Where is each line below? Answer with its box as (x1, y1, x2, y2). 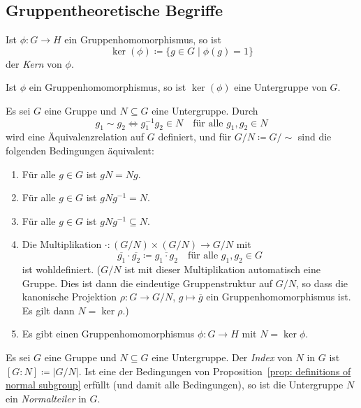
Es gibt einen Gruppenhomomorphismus (22, 326, 195, 341)
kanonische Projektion (22, 289, 117, 304)
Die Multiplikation (22, 237, 102, 252)
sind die (297, 129, 332, 144)
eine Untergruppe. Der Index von (152, 350, 293, 364)
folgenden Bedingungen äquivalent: (6, 143, 154, 158)
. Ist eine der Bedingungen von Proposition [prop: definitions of (78, 363, 351, 378)
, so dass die (295, 275, 348, 290)
